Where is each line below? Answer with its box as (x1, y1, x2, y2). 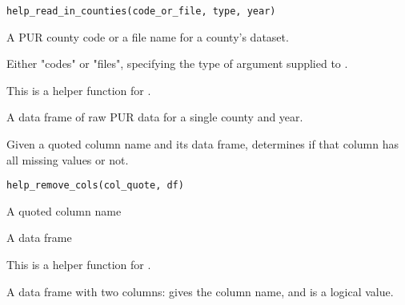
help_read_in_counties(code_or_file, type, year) (6, 6, 276, 17)
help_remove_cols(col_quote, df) (6, 180, 184, 192)
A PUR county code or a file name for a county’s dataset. (6, 28, 289, 45)
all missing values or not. (6, 151, 129, 168)
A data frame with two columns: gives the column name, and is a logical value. (6, 283, 394, 299)
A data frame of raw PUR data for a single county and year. (6, 109, 303, 125)
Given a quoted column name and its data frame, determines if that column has (6, 136, 399, 152)
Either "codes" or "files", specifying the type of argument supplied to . (6, 55, 348, 72)
